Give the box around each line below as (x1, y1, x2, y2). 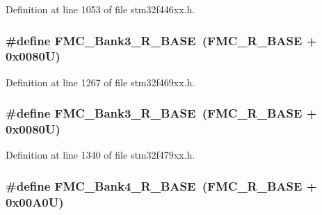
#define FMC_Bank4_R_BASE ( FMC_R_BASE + (6, 177, 317, 194)
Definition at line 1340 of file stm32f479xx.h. (6, 148, 195, 162)
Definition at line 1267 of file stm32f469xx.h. (6, 74, 195, 89)
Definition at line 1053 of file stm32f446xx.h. (6, 2, 195, 16)
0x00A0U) (6, 193, 64, 210)
